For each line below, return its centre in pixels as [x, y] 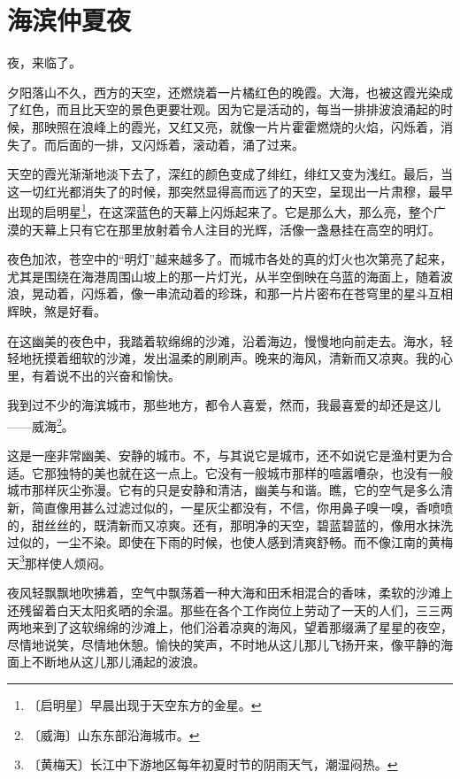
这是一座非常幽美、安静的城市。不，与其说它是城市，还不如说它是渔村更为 [224, 455]
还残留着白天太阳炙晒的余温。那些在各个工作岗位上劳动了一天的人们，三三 [224, 609]
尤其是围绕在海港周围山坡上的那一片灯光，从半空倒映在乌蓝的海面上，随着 [224, 276]
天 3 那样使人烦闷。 [59, 561]
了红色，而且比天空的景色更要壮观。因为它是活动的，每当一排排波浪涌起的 [224, 109]
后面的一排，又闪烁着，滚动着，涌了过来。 [180, 144]
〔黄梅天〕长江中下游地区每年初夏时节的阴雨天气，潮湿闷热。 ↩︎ [213, 764]
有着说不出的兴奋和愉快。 [106, 375]
